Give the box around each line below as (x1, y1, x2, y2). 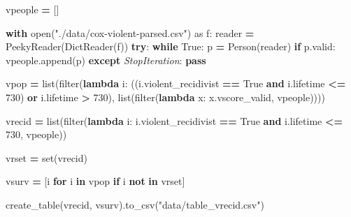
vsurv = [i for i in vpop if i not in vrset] (6, 174, 185, 188)
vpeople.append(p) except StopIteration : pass (6, 52, 206, 67)
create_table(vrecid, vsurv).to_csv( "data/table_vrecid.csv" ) (6, 197, 264, 211)
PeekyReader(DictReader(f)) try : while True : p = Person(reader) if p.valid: (6, 39, 336, 54)
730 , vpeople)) (6, 127, 67, 142)
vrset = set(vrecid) (6, 150, 87, 165)
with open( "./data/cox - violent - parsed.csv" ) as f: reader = (6, 25, 255, 40)
